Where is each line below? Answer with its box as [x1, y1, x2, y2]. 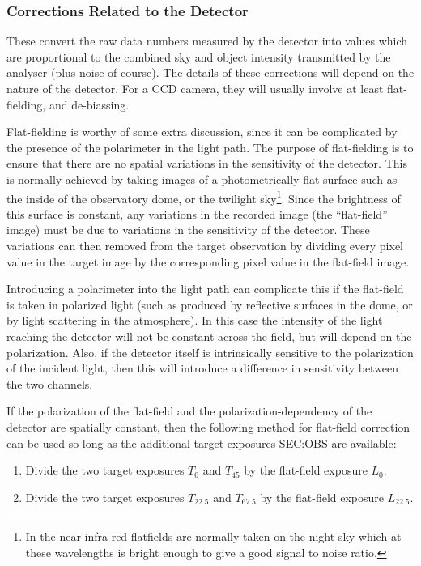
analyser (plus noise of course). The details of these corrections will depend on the [6, 64, 415, 81]
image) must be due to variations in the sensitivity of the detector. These [6, 221, 370, 238]
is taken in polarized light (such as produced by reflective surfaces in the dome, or [6, 296, 413, 313]
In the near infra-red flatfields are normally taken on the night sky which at [25, 528, 402, 545]
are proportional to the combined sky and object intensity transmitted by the [6, 48, 391, 65]
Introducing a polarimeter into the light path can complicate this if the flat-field [6, 280, 404, 297]
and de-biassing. [49, 96, 130, 113]
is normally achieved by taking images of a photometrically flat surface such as [6, 170, 398, 187]
